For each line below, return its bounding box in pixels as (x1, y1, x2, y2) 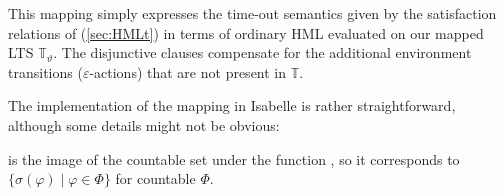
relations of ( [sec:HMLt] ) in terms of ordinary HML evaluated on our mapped (8, 22, 484, 43)
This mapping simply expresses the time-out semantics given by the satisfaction (8, 3, 497, 23)
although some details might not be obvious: (8, 114, 280, 135)
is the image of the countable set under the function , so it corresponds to (8, 148, 460, 169)
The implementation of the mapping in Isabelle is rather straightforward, (8, 95, 456, 116)
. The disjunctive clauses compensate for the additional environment (53, 42, 472, 63)
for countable (115, 168, 196, 189)
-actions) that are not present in (89, 61, 287, 82)
